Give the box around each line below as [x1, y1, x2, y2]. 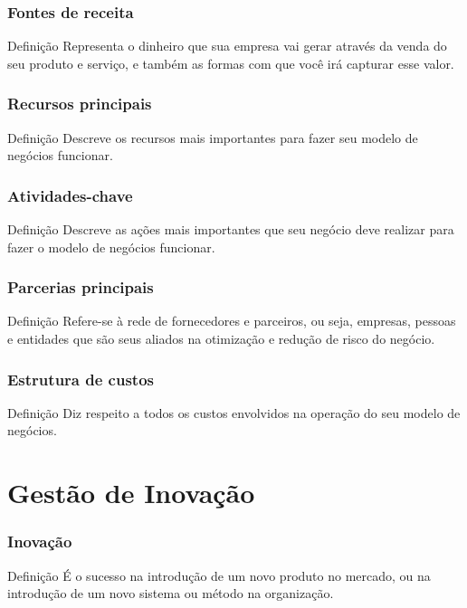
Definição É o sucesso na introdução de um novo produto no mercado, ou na [7, 565, 431, 584]
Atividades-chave [7, 184, 133, 206]
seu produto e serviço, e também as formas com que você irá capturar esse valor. [7, 53, 454, 72]
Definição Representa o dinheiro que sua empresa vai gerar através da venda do [7, 36, 447, 55]
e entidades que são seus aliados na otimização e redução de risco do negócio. [7, 329, 435, 348]
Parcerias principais [7, 276, 154, 299]
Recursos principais [7, 92, 152, 115]
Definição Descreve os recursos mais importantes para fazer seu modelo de [7, 128, 418, 147]
